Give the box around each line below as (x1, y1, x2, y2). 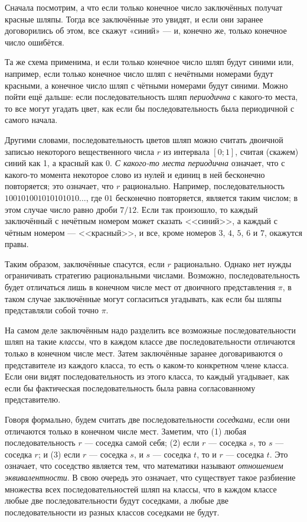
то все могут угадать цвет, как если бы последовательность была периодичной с (5, 102, 295, 114)
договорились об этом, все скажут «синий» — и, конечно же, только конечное (5, 24, 287, 37)
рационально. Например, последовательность (122, 180, 285, 192)
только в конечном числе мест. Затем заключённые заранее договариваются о (5, 347, 283, 359)
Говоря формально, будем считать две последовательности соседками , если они (5, 413, 290, 425)
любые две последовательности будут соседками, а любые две (5, 494, 228, 507)
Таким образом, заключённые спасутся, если (5, 257, 165, 270)
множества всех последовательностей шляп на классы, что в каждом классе (5, 482, 277, 495)
